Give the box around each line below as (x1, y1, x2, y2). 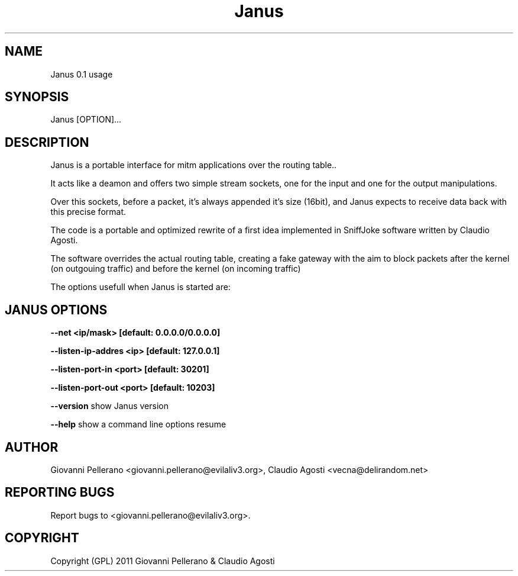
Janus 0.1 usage (50, 69, 113, 79)
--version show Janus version (50, 401, 169, 411)
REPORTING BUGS (5, 485, 115, 500)
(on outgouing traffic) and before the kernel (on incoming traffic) (50, 263, 301, 274)
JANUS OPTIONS (5, 302, 108, 317)
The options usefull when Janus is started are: (50, 282, 231, 292)
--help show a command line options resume (50, 419, 226, 430)
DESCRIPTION (5, 134, 89, 150)
